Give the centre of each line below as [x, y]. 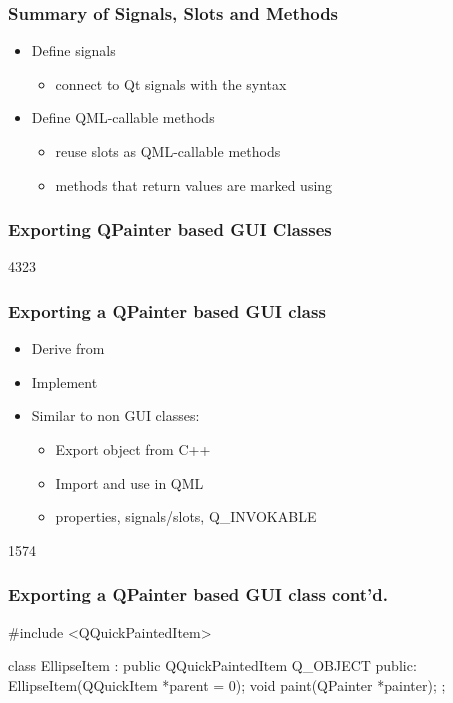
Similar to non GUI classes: [115, 415]
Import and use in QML [129, 482]
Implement [64, 381]
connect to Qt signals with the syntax [171, 83]
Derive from [68, 348]
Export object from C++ [133, 449]
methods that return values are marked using [194, 184]
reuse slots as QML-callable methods [168, 151]
